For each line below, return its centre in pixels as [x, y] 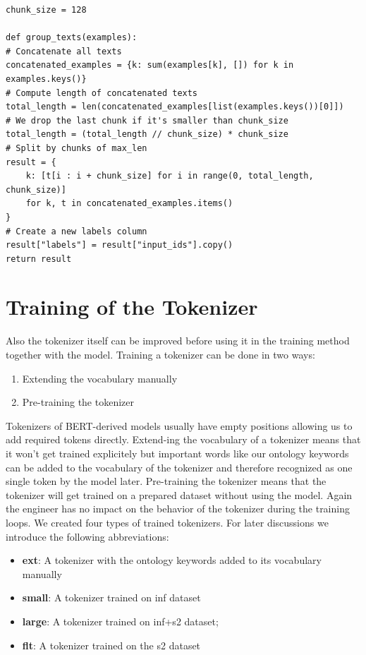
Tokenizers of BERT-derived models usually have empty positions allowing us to [179, 425]
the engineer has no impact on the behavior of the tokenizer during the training [178, 509]
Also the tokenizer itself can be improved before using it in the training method [178, 341]
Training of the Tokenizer [132, 307]
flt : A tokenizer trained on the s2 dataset [111, 645]
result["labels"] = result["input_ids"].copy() [120, 245]
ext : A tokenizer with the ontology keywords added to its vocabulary [172, 560]
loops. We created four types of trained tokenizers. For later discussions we [167, 522]
